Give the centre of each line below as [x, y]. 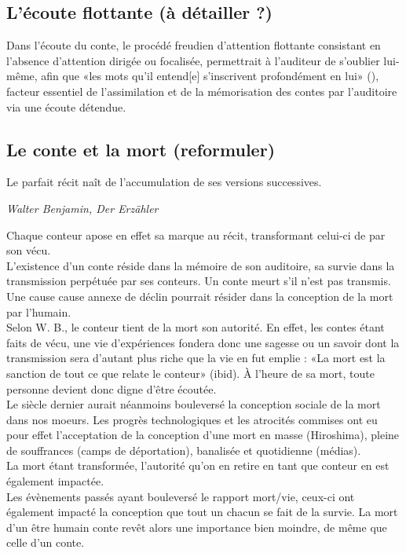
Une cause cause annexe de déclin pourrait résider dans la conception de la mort [200, 296]
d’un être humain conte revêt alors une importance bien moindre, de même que [197, 527]
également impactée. [55, 481]
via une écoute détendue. [66, 106]
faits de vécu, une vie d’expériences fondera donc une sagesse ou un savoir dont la [203, 342]
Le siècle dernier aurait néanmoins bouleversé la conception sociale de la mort [194, 404]
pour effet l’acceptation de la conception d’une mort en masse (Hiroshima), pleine [203, 435]
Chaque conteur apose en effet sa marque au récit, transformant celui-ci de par [196, 234]
